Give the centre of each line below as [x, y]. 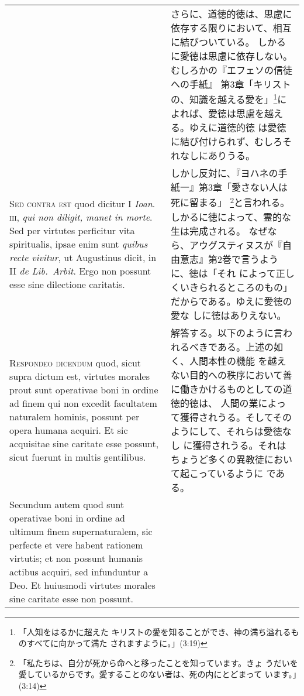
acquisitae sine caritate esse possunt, [84, 443]
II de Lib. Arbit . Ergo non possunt [80, 270]
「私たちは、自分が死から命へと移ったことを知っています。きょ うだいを [158, 662]
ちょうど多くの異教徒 [218, 459]
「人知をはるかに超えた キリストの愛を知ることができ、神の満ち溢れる [155, 631]
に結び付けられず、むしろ [227, 142]
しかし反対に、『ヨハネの [224, 173]
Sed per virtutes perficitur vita [72, 230]
